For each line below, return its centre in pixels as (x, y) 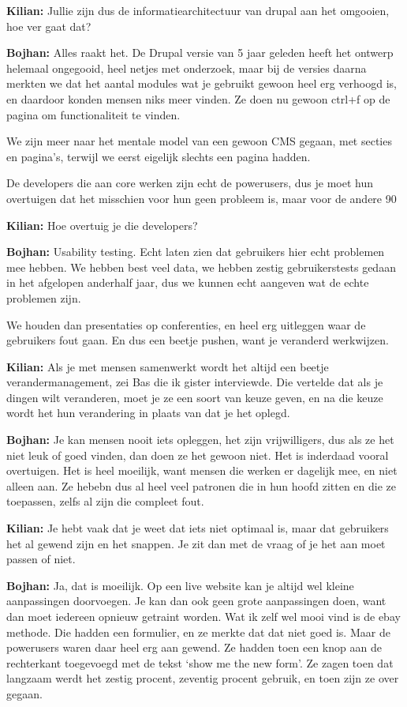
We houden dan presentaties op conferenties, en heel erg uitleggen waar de (186, 324)
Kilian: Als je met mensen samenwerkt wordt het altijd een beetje (168, 366)
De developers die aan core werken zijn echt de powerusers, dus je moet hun (190, 183)
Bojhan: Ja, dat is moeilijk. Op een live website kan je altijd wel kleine (180, 585)
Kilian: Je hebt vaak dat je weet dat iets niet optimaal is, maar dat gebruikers (198, 528)
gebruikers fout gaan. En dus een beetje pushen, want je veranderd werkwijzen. (198, 340)
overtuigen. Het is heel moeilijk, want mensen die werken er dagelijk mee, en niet (202, 470)
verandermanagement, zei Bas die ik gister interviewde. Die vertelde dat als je (195, 382)
